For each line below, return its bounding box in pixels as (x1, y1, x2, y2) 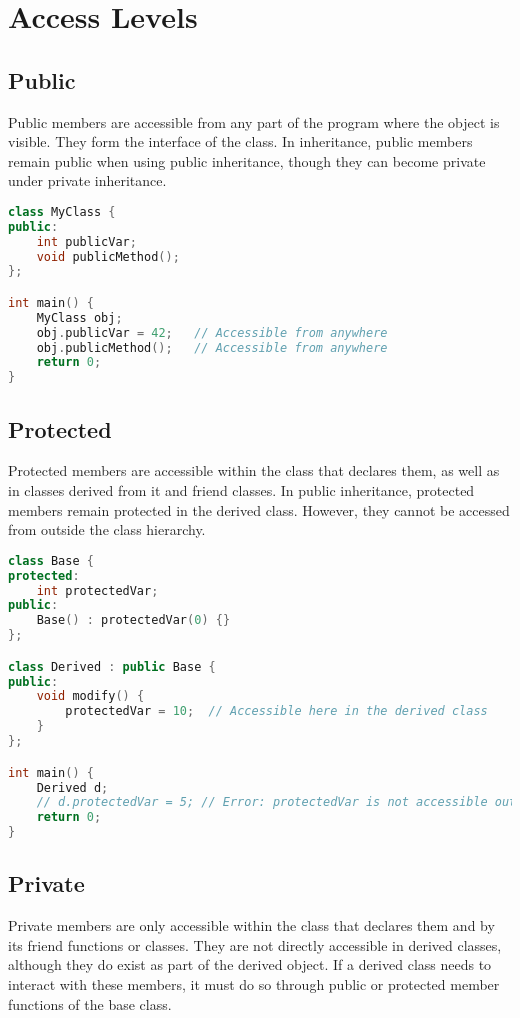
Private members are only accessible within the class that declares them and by (8, 915, 495, 936)
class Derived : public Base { (8, 659, 216, 674)
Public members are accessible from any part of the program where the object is (8, 111, 500, 132)
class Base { (8, 553, 94, 568)
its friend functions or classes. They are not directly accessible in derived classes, (8, 934, 502, 955)
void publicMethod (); (36, 249, 180, 264)
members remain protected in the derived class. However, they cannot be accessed (8, 499, 510, 520)
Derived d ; (36, 780, 109, 795)
